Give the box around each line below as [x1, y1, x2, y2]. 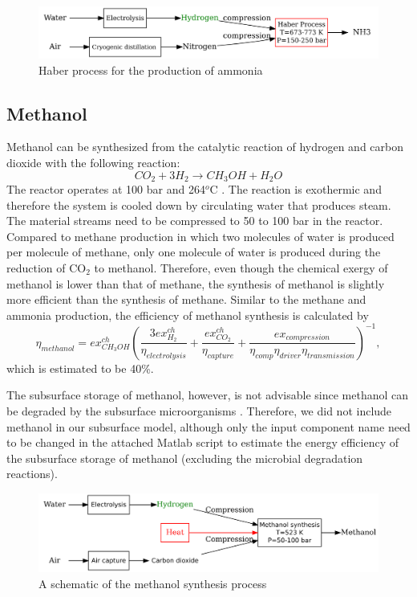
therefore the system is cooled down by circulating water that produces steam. [6, 196, 391, 213]
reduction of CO [6, 260, 87, 276]
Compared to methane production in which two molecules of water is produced [6, 227, 395, 244]
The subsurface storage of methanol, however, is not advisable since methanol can [6, 386, 409, 403]
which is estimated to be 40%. [6, 359, 154, 376]
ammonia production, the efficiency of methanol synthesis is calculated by [6, 306, 369, 323]
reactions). [6, 465, 58, 482]
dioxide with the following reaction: [6, 153, 180, 170]
